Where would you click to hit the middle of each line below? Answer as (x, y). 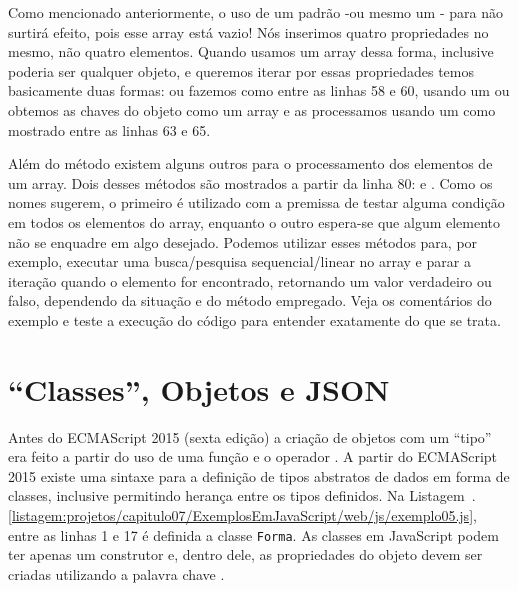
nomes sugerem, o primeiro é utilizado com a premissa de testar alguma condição (256, 202)
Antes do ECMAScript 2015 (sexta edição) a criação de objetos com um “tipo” (250, 436)
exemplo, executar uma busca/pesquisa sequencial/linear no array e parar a (239, 261)
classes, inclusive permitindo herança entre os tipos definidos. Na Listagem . (242, 495)
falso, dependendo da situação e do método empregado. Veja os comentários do (250, 300)
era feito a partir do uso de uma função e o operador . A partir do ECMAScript (253, 456)
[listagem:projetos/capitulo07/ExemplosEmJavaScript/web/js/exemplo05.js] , (242, 515)
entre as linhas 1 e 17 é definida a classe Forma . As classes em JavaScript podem (253, 534)
